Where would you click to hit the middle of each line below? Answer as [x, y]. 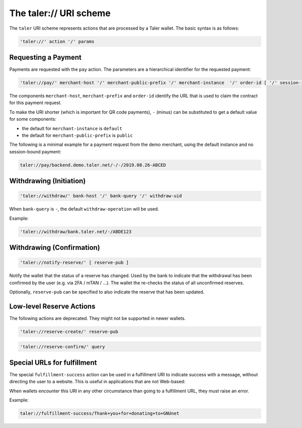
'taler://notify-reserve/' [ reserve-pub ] [74, 263]
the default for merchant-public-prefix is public [77, 135]
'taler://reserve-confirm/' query [62, 347]
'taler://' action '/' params [57, 41]
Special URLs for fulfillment [53, 362]
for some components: [33, 119]
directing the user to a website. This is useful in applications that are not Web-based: [97, 382]
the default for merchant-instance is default [72, 128]
